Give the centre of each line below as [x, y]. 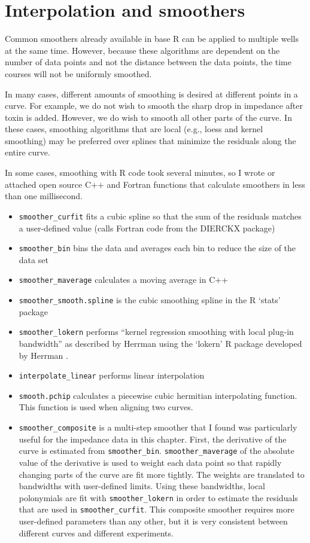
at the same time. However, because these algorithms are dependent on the [142, 50]
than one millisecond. [44, 196]
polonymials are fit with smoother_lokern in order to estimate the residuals [158, 497]
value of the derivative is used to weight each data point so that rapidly [150, 462]
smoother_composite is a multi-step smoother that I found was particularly [158, 427]
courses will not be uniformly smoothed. [78, 73]
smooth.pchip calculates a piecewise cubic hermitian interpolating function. [158, 395]
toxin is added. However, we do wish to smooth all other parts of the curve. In [148, 117]
